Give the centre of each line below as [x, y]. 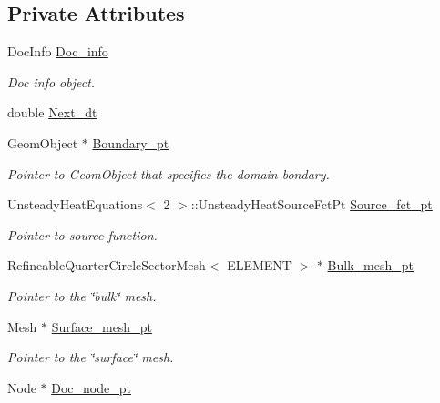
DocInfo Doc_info [58, 51]
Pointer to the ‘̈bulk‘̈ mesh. [82, 295]
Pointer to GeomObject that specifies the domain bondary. [169, 173]
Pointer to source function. [82, 234]
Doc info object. [51, 81]
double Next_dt [52, 112]
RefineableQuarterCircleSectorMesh [107, 265]
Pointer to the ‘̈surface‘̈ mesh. [91, 357]
